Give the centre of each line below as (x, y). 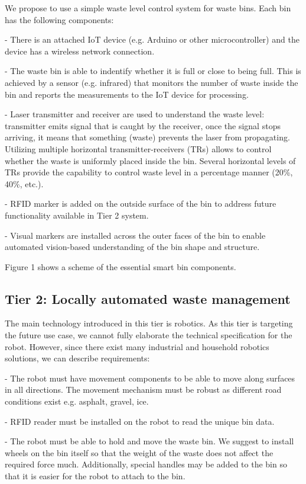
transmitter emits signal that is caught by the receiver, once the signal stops (143, 125)
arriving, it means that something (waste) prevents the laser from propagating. (147, 137)
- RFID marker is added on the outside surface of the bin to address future (141, 203)
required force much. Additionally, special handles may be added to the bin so (146, 464)
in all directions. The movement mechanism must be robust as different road (143, 390)
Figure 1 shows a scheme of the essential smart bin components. (121, 266)
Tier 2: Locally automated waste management (148, 298)
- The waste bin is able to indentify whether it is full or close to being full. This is (153, 71)
